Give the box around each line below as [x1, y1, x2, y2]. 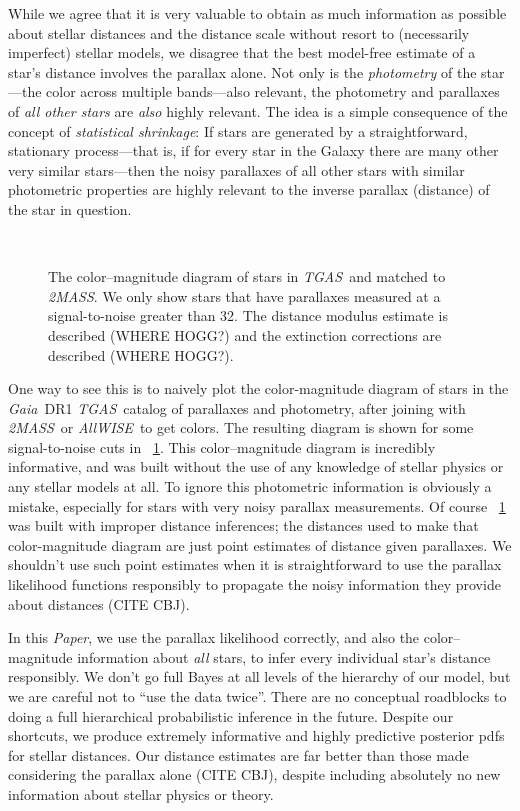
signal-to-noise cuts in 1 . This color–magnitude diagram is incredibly [8, 436, 436, 457]
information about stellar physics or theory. [8, 783, 274, 804]
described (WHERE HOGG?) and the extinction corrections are [48, 324, 442, 345]
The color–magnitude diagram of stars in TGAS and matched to [48, 266, 446, 287]
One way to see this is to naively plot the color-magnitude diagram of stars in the [8, 378, 509, 399]
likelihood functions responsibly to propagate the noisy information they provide [8, 574, 501, 595]
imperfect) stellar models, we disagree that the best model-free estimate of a [8, 42, 476, 63]
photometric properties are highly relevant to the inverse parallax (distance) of [8, 179, 490, 200]
